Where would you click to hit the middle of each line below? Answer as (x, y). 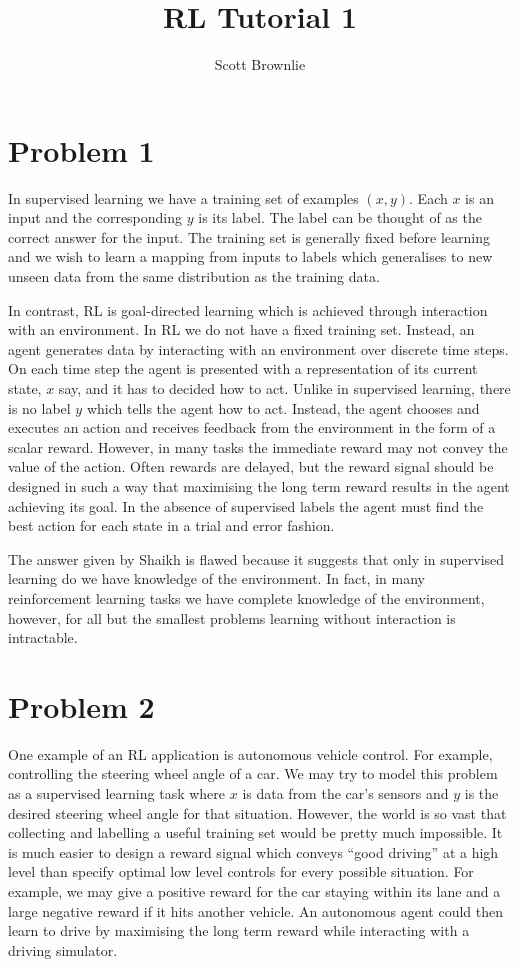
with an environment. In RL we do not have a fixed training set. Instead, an (241, 329)
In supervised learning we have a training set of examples (183, 197)
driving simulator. (63, 949)
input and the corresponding (95, 217)
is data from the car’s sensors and (345, 793)
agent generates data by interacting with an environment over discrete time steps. (258, 348)
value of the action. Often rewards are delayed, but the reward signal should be (251, 466)
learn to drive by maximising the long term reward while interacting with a (239, 930)
